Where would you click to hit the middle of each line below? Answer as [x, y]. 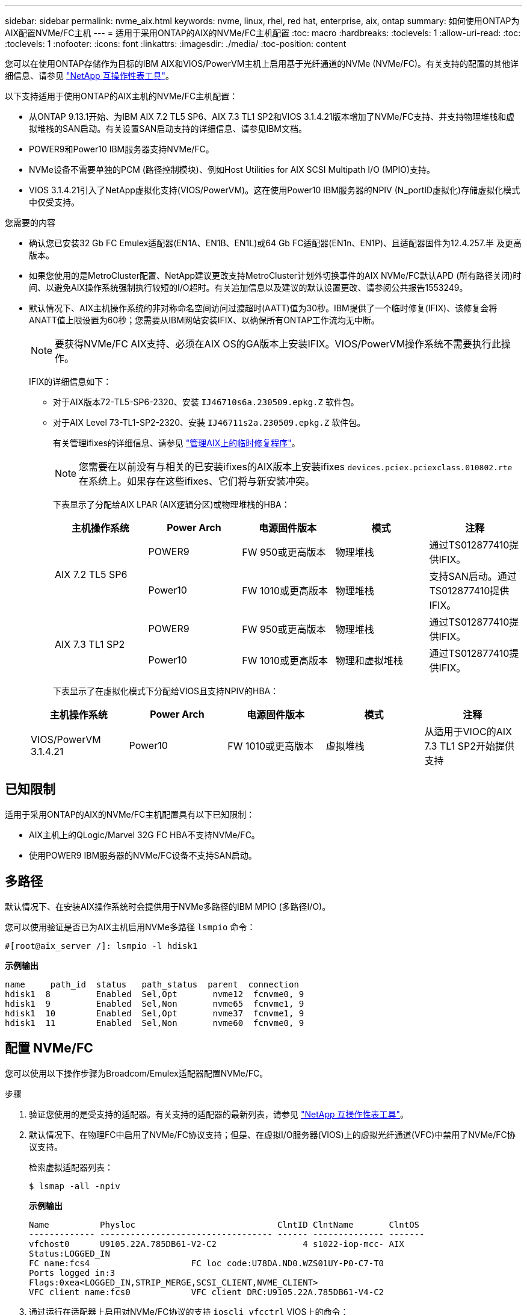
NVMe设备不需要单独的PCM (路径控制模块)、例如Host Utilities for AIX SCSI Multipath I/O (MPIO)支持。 [232, 169]
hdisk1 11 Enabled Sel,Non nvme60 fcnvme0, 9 [155, 1023]
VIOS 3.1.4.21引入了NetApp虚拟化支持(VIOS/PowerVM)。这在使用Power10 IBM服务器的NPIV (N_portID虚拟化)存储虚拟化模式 [275, 190]
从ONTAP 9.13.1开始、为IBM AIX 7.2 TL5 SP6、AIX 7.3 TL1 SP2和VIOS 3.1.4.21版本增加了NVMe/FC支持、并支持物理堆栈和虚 [272, 117]
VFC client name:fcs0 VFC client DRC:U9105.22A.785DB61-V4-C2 [207, 1292]
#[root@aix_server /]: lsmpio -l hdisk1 [101, 946]
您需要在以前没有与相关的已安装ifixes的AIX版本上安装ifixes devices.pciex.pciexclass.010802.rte [296, 467]
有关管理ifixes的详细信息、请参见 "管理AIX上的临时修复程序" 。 [177, 443]
